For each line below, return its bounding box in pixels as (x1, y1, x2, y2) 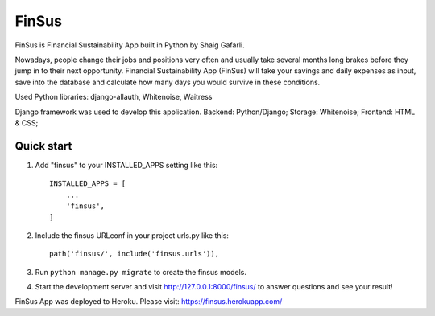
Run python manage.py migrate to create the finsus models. (35, 267, 247, 277)
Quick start (14, 139, 72, 153)
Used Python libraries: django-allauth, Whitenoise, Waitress (14, 92, 213, 102)
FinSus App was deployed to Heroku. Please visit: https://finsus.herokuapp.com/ (14, 297, 283, 306)
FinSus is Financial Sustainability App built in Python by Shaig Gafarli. (14, 40, 245, 50)
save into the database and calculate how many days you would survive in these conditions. (14, 77, 321, 87)
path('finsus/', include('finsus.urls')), (49, 249, 220, 259)
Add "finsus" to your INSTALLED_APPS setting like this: (35, 160, 218, 170)
